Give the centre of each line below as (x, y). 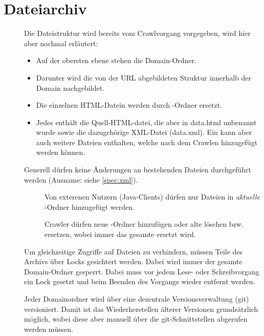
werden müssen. (49, 329)
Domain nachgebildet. (70, 87)
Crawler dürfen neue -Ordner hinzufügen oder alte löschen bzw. (144, 224)
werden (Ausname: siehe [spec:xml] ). (81, 179)
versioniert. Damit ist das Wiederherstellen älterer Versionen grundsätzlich (141, 309)
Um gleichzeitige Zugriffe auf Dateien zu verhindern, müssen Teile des (134, 251)
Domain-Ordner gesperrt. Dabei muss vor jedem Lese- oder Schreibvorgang (142, 271)
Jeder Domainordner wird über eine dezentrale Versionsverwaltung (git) (137, 299)
